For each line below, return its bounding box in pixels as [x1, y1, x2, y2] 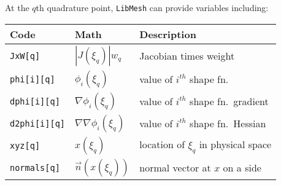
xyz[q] [10, 140, 40, 151]
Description [139, 26, 196, 41]
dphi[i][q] [10, 96, 60, 106]
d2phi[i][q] [10, 118, 66, 128]
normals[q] [10, 162, 60, 173]
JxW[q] [10, 50, 40, 61]
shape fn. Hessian [190, 116, 266, 131]
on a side [223, 160, 261, 175]
